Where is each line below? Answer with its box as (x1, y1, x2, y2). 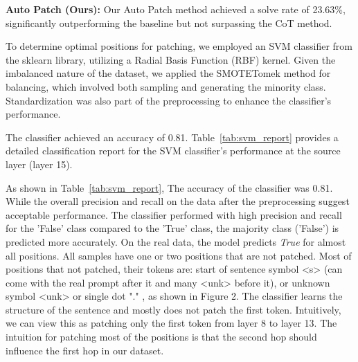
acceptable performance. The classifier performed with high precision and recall (6, 207, 342, 221)
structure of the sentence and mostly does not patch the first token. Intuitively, (6, 302, 341, 316)
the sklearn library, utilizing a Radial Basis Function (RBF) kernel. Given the (6, 52, 336, 66)
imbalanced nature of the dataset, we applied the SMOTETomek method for (6, 66, 331, 80)
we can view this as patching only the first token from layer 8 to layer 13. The (6, 316, 337, 330)
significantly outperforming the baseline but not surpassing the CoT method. (6, 15, 332, 30)
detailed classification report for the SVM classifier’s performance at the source (6, 143, 341, 158)
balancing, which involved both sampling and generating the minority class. (6, 79, 326, 93)
